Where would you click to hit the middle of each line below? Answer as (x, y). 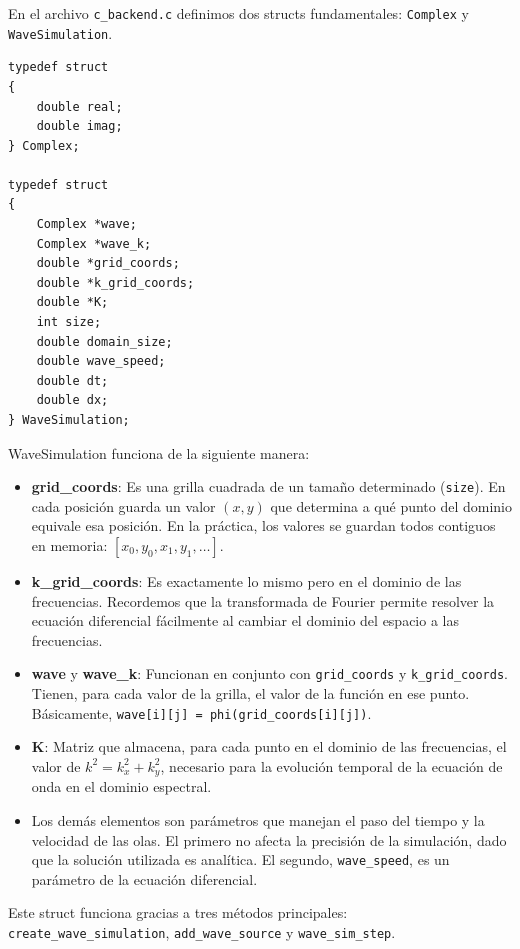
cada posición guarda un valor (123, 505)
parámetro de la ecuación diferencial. (144, 878)
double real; (79, 106)
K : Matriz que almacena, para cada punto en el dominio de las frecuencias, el (269, 746)
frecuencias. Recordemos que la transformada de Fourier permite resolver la (263, 600)
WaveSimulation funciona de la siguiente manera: (159, 452)
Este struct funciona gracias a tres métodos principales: (178, 912)
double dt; (72, 380)
